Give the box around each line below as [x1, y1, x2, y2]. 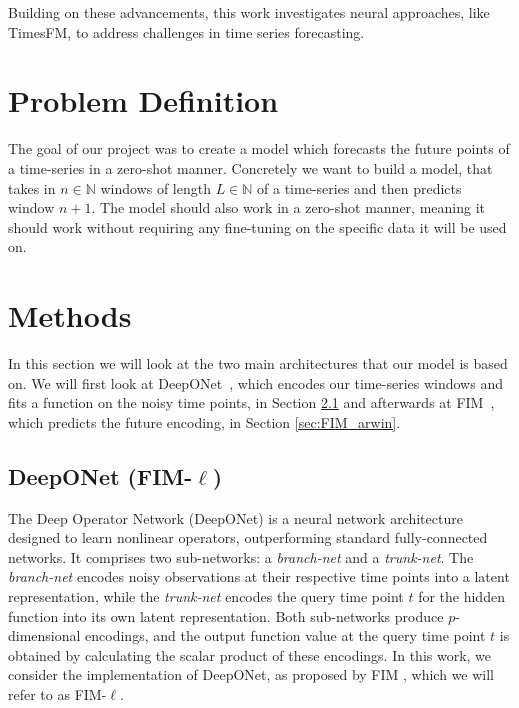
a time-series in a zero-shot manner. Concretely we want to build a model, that [8, 157, 493, 178]
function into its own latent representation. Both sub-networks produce [8, 605, 444, 626]
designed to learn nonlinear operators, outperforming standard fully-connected [8, 527, 488, 548]
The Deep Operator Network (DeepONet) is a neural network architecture [8, 507, 463, 528]
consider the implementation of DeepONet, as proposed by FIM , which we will [8, 664, 495, 685]
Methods [8, 295, 132, 336]
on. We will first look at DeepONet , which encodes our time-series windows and [8, 372, 503, 393]
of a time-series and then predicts [257, 177, 462, 198]
